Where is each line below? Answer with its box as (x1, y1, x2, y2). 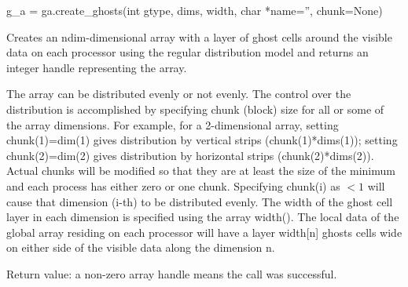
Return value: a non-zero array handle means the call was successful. (6, 265, 337, 282)
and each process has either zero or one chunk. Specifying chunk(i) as (6, 177, 340, 194)
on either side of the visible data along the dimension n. (6, 239, 275, 256)
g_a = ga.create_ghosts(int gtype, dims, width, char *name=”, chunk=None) (6, 2, 383, 18)
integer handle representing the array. (6, 59, 187, 75)
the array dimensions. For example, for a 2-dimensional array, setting (6, 116, 339, 133)
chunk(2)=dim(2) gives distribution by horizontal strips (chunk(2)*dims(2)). (6, 147, 374, 163)
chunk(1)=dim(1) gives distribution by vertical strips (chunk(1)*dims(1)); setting (6, 132, 398, 148)
